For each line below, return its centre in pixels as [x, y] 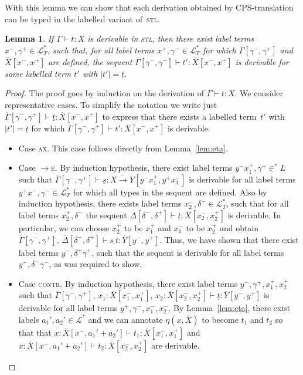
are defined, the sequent [90, 61]
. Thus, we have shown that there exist [229, 239]
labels [29, 319]
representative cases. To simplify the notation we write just [111, 104]
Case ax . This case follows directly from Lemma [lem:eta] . [123, 148]
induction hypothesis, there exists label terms [100, 203]
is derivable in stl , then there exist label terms [171, 38]
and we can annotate [125, 319]
